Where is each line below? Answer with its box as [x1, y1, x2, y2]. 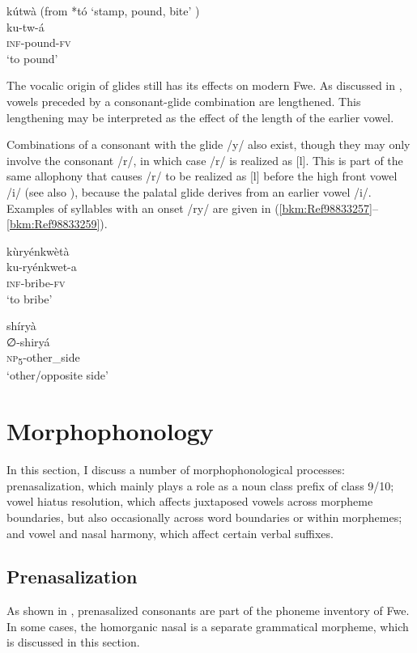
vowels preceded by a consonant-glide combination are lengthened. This [6, 92, 361, 109]
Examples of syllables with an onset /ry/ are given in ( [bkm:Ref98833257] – [6, 199, 378, 216]
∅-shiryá [6, 333, 50, 350]
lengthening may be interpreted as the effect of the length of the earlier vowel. [6, 108, 394, 125]
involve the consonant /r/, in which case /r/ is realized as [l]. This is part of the [6, 151, 403, 168]
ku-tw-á [6, 18, 45, 35]
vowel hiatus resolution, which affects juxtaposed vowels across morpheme [6, 493, 373, 510]
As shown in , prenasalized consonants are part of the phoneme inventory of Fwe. [6, 602, 410, 619]
